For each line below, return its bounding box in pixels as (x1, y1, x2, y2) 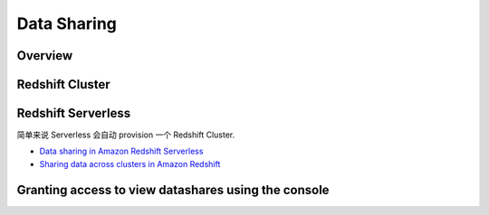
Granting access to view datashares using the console (16, 182, 330, 198)
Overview (16, 48, 73, 63)
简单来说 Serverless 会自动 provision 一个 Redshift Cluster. (16, 129, 235, 140)
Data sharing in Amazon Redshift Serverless (39, 145, 204, 157)
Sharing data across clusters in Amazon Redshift (39, 158, 221, 169)
